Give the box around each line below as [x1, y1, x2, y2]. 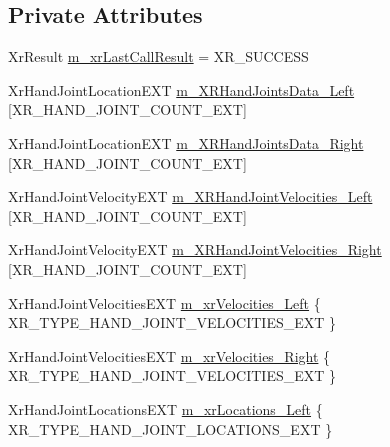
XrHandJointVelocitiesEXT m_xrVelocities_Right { [8, 345, 331, 366]
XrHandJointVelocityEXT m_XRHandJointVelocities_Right [8, 239, 382, 260]
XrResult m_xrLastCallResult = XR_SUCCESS [8, 46, 309, 67]
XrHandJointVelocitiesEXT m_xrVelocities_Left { [8, 292, 321, 313]
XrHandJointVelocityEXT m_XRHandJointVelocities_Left [8, 186, 373, 207]
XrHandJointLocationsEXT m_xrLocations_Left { [8, 398, 323, 419]
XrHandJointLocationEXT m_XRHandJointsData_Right [8, 132, 364, 153]
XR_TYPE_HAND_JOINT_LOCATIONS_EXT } [8, 418, 333, 439]
